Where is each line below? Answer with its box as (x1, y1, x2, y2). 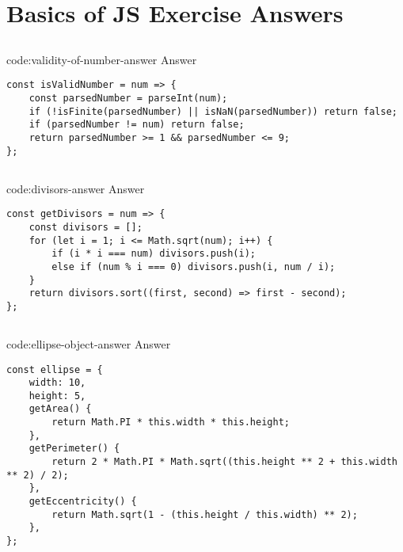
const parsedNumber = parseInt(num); (29, 93, 228, 105)
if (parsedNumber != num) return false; (29, 119, 245, 131)
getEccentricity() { (29, 496, 137, 508)
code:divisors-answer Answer (6, 180, 145, 196)
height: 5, (29, 390, 86, 402)
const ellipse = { (6, 364, 103, 375)
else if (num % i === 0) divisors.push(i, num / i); (51, 261, 336, 272)
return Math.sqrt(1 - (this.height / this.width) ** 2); (51, 508, 358, 520)
